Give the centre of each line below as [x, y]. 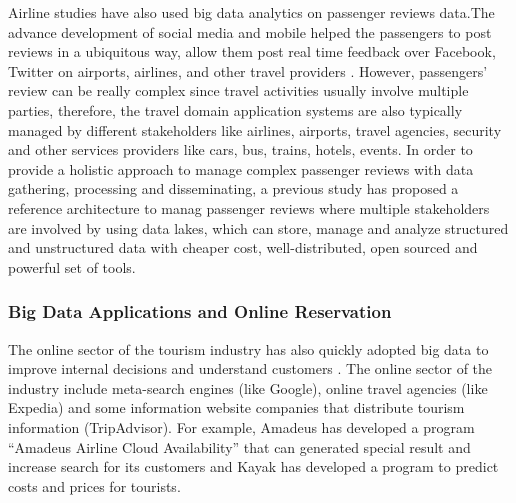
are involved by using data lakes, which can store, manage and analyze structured [258, 227]
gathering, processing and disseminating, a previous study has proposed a [233, 188]
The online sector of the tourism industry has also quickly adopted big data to [248, 348]
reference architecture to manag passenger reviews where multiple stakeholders [249, 207]
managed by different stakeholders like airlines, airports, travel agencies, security [255, 129]
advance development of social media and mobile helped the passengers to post [250, 31]
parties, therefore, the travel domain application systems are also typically [235, 109]
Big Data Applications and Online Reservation [200, 311]
